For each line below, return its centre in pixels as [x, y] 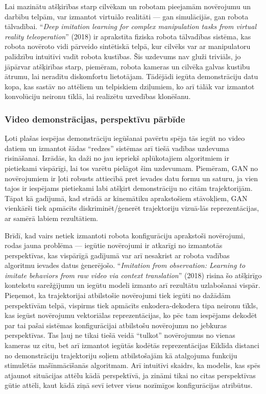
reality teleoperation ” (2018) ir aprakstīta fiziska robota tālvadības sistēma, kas [128, 36]
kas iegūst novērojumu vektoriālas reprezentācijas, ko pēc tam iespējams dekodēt [131, 315]
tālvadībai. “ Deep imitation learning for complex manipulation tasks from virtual [130, 26]
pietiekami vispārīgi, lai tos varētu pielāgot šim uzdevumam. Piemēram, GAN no [131, 168]
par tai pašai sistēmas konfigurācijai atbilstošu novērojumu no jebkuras [116, 325]
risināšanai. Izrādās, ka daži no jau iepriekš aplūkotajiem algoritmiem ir [117, 158]
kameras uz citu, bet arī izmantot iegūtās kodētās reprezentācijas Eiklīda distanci [132, 345]
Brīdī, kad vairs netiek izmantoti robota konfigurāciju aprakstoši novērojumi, [125, 235]
